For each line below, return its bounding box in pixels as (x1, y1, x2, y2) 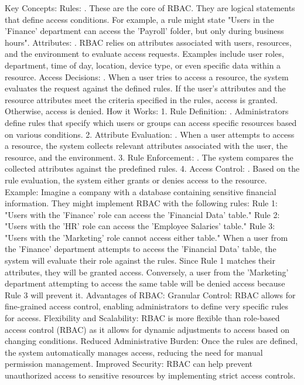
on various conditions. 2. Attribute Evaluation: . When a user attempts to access (5, 128, 295, 140)
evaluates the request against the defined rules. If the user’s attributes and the (5, 82, 286, 94)
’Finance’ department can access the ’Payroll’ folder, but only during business (5, 25, 284, 37)
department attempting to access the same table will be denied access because (5, 277, 285, 289)
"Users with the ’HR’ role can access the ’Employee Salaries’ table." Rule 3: (5, 220, 275, 232)
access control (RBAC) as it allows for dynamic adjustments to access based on (5, 323, 290, 335)
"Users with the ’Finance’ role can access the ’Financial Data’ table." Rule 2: (5, 208, 280, 220)
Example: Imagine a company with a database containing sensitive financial (5, 185, 276, 197)
